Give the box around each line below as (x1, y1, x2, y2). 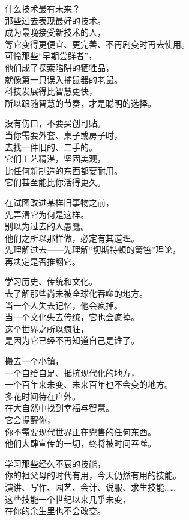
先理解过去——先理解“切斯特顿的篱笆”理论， (5, 243, 181, 256)
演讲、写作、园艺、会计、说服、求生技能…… (5, 480, 176, 493)
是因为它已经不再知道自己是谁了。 (5, 334, 139, 347)
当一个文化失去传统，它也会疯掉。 (5, 311, 139, 323)
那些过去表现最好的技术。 (5, 14, 106, 26)
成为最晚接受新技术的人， (5, 26, 106, 39)
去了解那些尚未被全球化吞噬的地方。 (5, 287, 148, 300)
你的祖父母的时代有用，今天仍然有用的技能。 (5, 469, 181, 481)
